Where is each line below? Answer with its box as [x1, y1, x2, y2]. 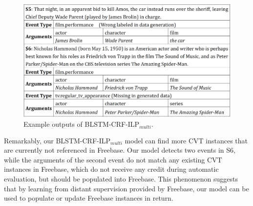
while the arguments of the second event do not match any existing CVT [4, 154, 222, 164]
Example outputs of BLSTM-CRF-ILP [23, 119, 140, 129]
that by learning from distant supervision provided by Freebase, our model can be [4, 183, 249, 193]
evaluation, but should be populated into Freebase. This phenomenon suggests [4, 174, 238, 184]
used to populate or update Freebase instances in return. [4, 193, 173, 203]
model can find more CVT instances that [125, 135, 248, 145]
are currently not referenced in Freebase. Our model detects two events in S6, [4, 145, 235, 155]
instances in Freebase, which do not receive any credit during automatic [4, 164, 219, 174]
